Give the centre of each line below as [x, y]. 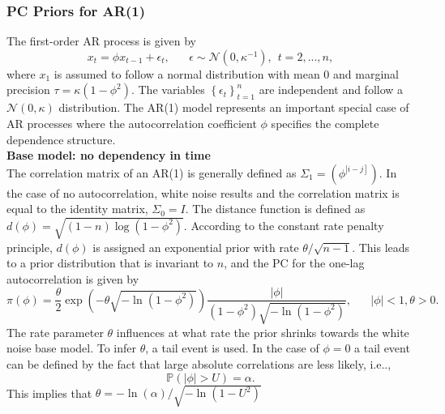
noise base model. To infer [72, 348]
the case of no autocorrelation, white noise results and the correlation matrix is [203, 192]
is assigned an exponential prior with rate [196, 247]
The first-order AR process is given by [101, 41]
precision [28, 90]
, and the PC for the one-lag [294, 263]
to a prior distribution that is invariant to [110, 263]
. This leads [381, 247]
